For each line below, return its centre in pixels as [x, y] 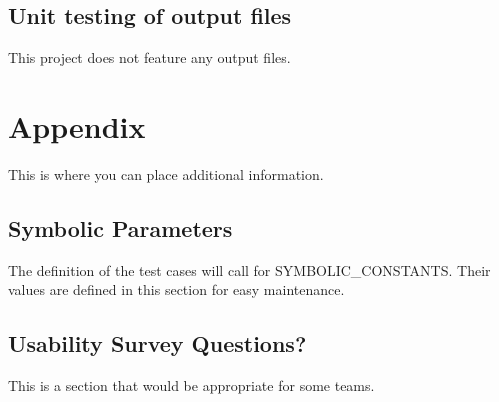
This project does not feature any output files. [149, 57]
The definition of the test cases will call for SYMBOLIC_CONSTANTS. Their [249, 269]
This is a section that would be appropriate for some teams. [191, 385]
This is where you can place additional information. [166, 173]
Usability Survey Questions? [157, 343]
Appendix [77, 125]
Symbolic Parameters [120, 227]
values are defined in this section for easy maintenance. [176, 289]
